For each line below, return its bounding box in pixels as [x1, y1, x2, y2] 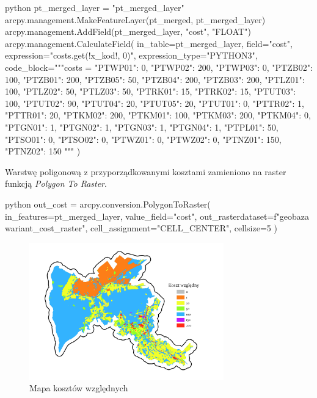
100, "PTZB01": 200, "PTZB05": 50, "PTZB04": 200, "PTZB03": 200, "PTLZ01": [5, 73, 305, 85]
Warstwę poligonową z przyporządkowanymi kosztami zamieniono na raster [5, 165, 286, 178]
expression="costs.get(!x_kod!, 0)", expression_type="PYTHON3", [5, 49, 258, 62]
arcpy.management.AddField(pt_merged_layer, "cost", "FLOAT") [5, 25, 251, 38]
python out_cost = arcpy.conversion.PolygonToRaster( [5, 197, 211, 210]
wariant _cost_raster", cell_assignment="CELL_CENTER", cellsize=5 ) [5, 222, 277, 234]
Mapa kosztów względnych [29, 382, 128, 394]
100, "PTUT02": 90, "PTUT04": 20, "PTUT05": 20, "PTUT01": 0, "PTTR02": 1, [5, 96, 304, 109]
